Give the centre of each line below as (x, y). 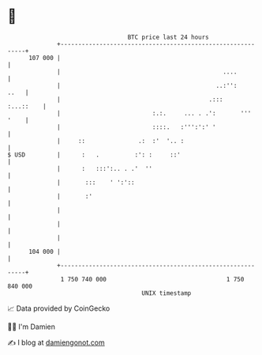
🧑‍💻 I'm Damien (32, 327)
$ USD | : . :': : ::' (94, 155)
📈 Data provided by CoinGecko (59, 308)
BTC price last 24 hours (168, 37)
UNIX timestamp (167, 293)
